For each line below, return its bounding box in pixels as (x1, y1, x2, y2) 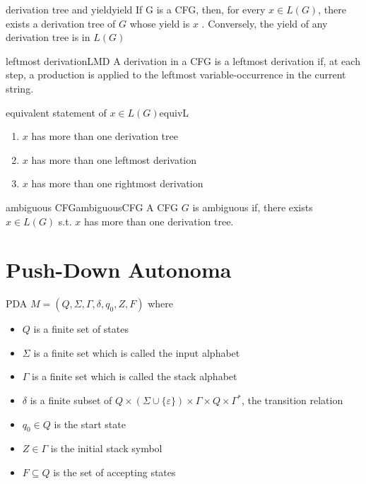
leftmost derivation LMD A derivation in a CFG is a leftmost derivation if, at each (6, 53, 360, 68)
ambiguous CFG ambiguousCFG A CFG (6, 199, 179, 214)
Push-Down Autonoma (6, 255, 232, 284)
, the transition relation (241, 393, 343, 408)
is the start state (54, 416, 126, 431)
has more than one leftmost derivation (31, 152, 197, 167)
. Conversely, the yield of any (201, 16, 328, 30)
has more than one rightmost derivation (31, 176, 203, 191)
